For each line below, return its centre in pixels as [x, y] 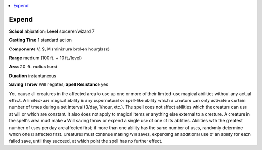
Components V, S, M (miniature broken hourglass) [59, 49]
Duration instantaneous [33, 76]
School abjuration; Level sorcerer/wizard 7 [52, 31]
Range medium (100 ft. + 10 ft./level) [45, 58]
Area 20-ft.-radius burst [33, 67]
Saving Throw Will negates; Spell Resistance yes [59, 84]
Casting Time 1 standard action [41, 40]
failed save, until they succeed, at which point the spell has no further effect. [86, 141]
